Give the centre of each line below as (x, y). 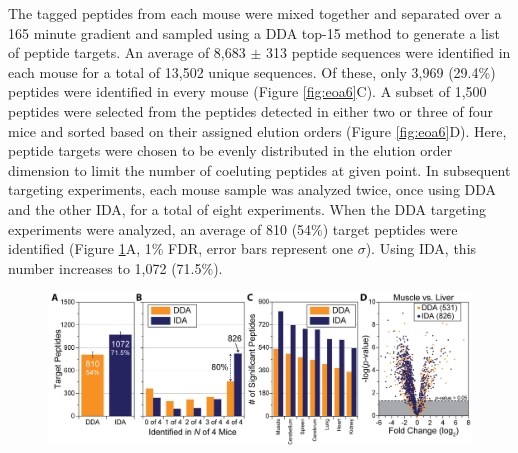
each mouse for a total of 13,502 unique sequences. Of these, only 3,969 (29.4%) (252, 71)
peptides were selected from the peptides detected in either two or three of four (250, 110)
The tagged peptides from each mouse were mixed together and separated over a (255, 13)
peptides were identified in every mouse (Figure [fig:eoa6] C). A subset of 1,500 (247, 91)
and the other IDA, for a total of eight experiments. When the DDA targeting (247, 208)
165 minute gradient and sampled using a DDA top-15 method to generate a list (254, 32)
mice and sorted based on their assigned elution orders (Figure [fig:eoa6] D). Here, (257, 130)
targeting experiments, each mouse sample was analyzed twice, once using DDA (252, 189)
